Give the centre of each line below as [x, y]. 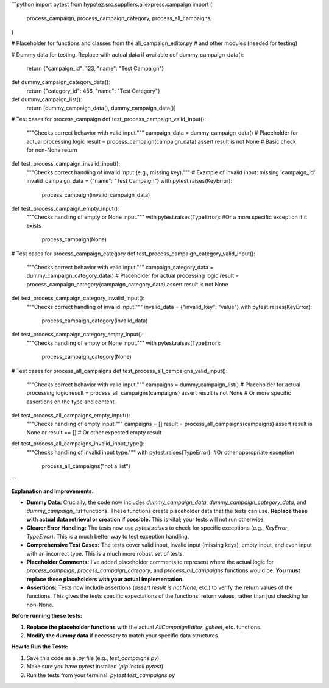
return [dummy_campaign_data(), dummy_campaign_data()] [101, 108]
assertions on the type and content [70, 402]
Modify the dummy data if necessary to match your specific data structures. [123, 636]
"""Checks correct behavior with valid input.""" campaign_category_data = [120, 267]
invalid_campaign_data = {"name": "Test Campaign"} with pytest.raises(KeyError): [129, 181]
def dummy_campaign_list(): [47, 99]
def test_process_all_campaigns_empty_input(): [71, 416]
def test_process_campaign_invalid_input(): [66, 164]
